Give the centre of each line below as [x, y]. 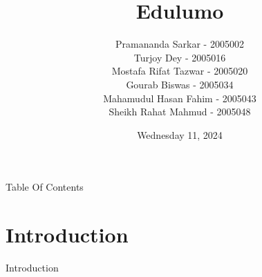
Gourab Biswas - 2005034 [180, 84]
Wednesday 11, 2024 [180, 134]
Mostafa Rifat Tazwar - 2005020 [180, 71]
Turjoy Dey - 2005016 [180, 57]
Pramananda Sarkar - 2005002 [180, 44]
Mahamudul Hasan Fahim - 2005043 [180, 98]
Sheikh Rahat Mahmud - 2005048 [180, 112]
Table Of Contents [45, 187]
